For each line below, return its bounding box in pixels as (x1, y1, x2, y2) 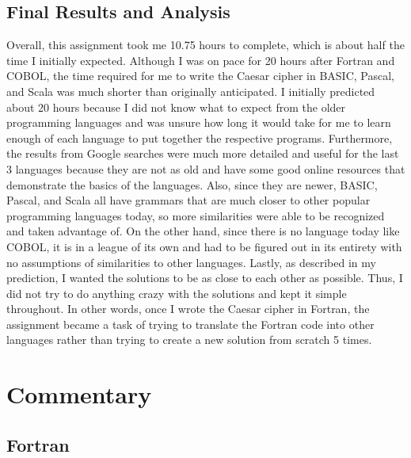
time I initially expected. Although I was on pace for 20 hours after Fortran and (6, 52, 395, 68)
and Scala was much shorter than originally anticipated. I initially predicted (6, 82, 375, 99)
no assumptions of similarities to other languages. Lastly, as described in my (6, 254, 376, 270)
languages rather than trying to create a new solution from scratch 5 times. (6, 331, 372, 348)
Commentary (6, 378, 152, 410)
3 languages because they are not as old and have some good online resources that (6, 160, 405, 177)
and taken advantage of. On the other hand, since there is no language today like (6, 223, 400, 239)
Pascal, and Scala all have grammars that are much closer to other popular (6, 192, 371, 208)
